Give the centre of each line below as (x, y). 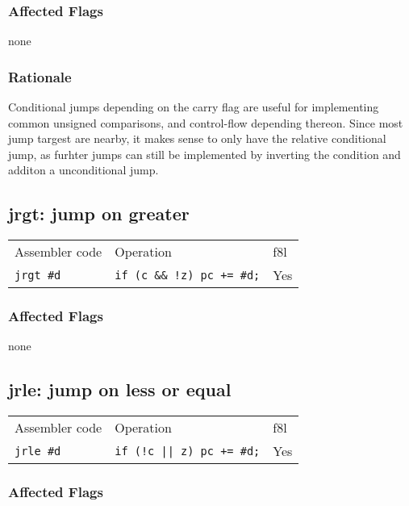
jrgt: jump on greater (99, 213)
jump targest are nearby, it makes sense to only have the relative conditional (197, 138)
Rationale (40, 76)
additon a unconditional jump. (83, 170)
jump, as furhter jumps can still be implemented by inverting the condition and (204, 154)
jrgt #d (38, 275)
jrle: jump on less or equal (120, 389)
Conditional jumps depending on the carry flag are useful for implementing (194, 107)
